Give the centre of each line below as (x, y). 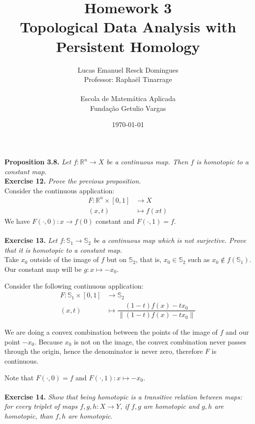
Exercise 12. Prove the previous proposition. (73, 181)
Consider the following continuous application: (74, 285)
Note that (19, 377)
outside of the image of (64, 259)
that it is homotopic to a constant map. (64, 250)
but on (116, 259)
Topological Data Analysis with (128, 27)
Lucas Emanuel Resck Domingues (128, 69)
